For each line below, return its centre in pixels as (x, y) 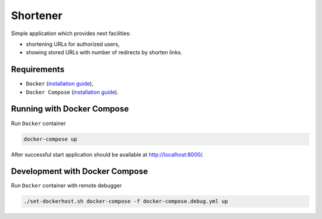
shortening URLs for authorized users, (73, 44)
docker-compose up (50, 139)
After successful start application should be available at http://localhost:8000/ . (107, 154)
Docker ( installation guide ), (60, 84)
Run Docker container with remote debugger (66, 186)
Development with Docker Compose (80, 172)
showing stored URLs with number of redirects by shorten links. (104, 52)
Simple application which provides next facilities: (71, 33)
